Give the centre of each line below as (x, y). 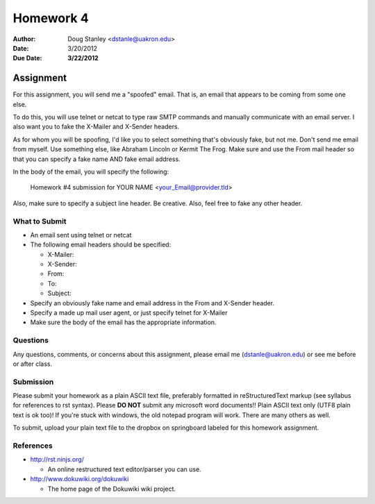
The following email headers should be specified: (101, 245)
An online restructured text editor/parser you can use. (124, 469)
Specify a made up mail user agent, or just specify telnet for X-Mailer (129, 313)
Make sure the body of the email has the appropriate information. (123, 322)
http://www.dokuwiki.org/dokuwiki (80, 479)
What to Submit (40, 221)
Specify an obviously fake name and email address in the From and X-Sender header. (152, 303)
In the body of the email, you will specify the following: (91, 171)
